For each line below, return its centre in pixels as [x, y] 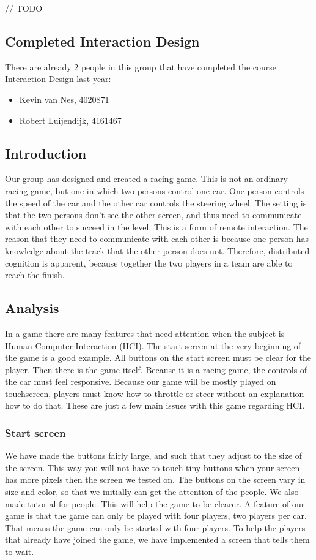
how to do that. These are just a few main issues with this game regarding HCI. [155, 405]
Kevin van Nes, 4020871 [64, 99]
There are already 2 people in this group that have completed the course [141, 66]
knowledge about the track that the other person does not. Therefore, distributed [157, 250]
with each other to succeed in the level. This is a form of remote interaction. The [156, 226]
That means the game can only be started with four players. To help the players [155, 527]
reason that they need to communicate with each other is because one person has [157, 239]
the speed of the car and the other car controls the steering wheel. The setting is [156, 202]
